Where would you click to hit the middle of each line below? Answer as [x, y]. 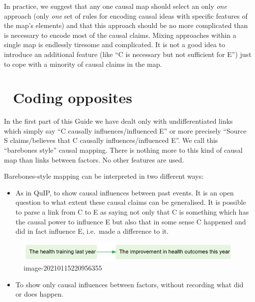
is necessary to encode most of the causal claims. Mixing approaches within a [120, 35]
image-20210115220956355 [63, 268]
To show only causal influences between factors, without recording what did [129, 284]
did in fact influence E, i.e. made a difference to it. [92, 231]
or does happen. [40, 294]
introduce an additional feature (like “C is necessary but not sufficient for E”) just [128, 54]
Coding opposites [72, 97]
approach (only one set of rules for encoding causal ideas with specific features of [126, 15]
